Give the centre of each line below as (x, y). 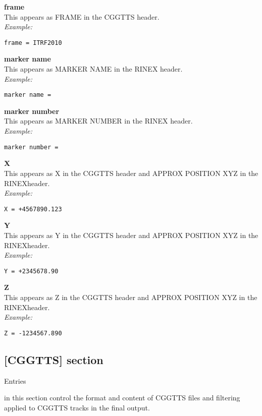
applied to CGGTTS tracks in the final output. (77, 407)
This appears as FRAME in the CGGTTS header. (82, 16)
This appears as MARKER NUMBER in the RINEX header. (98, 121)
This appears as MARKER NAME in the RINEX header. (93, 69)
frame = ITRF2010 (33, 43)
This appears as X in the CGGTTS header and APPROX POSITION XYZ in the (131, 173)
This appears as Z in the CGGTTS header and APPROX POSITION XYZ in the (131, 297)
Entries (15, 380)
